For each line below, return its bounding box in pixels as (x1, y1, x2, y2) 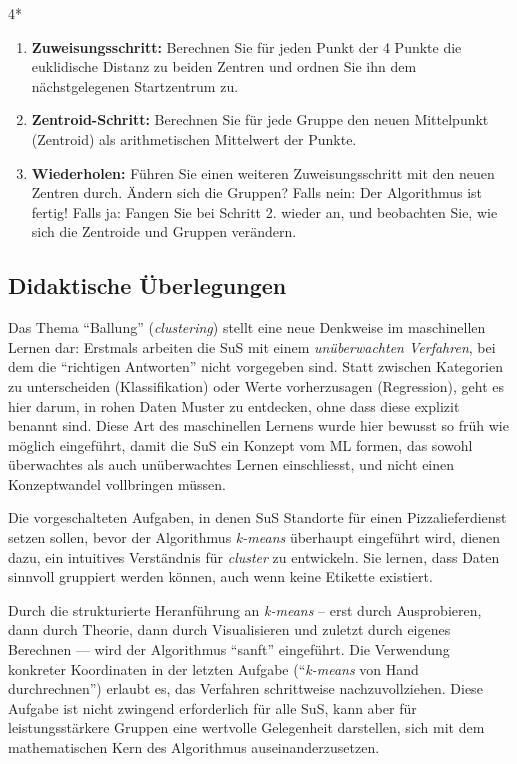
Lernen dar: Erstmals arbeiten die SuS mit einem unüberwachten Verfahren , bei (8, 336, 496, 357)
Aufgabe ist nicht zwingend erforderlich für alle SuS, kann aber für (8, 697, 417, 718)
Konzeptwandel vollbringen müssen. (8, 473, 226, 494)
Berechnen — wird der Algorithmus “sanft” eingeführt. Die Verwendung (8, 639, 450, 660)
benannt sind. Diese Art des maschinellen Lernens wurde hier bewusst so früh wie (8, 415, 509, 436)
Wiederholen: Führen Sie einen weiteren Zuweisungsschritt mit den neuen (31, 162, 495, 183)
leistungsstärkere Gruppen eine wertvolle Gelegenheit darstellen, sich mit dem (8, 717, 485, 738)
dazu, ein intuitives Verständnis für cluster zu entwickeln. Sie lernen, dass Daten (8, 546, 500, 567)
